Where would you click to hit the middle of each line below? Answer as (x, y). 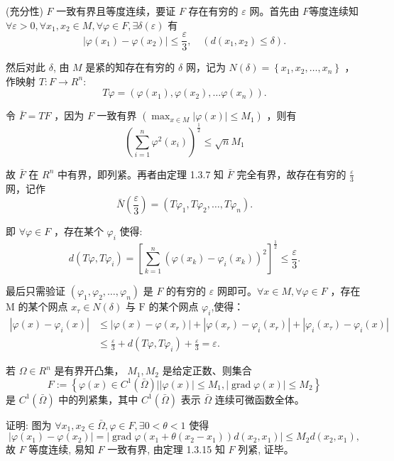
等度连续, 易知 (61, 449)
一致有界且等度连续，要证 (116, 11)
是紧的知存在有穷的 (130, 67)
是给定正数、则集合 (207, 370)
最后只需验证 (35, 291)
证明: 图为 (29, 424)
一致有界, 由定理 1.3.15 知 (166, 449)
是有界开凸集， (89, 370)
